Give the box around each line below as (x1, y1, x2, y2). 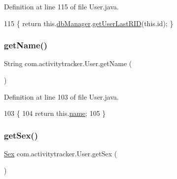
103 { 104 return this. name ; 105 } (4, 108, 106, 118)
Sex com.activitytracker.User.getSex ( (4, 148, 117, 158)
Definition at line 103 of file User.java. (4, 91, 119, 102)
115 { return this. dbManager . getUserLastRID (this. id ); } (4, 18, 174, 28)
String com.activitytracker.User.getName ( (4, 58, 132, 69)
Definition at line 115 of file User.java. (4, 1, 119, 11)
